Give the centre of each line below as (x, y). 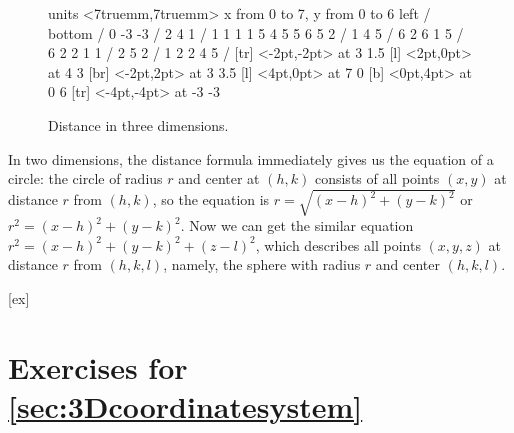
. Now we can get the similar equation (297, 225)
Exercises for (98, 366)
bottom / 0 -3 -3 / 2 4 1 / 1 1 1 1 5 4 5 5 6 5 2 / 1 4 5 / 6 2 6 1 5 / (256, 32)
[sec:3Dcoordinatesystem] (185, 406)
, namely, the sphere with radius (262, 264)
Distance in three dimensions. (138, 124)
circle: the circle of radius (85, 178)
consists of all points (377, 178)
